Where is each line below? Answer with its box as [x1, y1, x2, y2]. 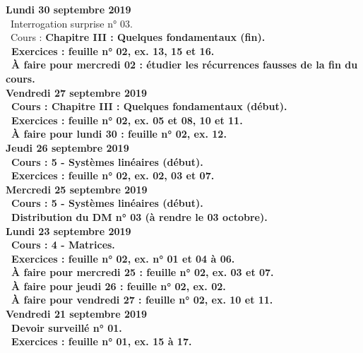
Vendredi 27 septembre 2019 [6, 85, 148, 100]
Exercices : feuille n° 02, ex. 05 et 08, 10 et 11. [11, 112, 243, 127]
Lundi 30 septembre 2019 [6, 2, 131, 16]
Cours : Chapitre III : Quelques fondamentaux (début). [11, 99, 287, 114]
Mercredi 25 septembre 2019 [6, 181, 148, 196]
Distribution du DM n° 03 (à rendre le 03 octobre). [11, 209, 268, 224]
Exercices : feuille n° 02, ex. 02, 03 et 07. [11, 168, 215, 183]
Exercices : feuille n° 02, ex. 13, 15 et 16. [11, 43, 215, 58]
